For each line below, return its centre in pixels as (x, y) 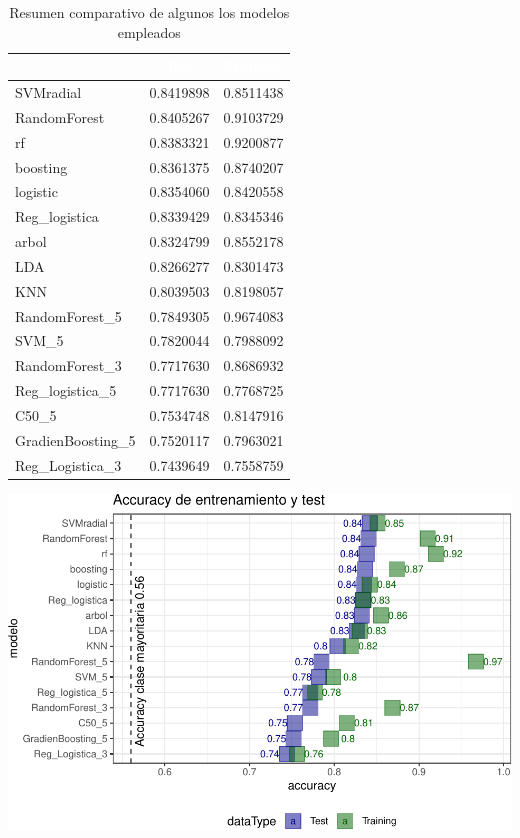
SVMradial (48, 92)
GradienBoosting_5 (75, 439)
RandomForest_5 (68, 315)
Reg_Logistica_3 (68, 464)
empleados (149, 31)
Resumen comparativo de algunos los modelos (149, 12)
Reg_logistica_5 (66, 390)
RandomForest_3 (68, 365)
